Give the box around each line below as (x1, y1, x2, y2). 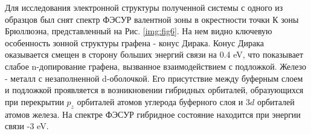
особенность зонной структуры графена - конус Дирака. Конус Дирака (5, 36, 265, 49)
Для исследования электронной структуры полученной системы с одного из (5, 1, 283, 13)
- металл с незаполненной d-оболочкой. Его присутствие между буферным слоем (5, 72, 303, 84)
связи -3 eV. (5, 120, 49, 132)
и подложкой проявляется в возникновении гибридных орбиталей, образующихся (5, 84, 304, 96)
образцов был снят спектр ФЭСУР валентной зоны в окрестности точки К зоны (5, 13, 299, 25)
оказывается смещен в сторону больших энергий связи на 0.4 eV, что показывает (5, 48, 304, 61)
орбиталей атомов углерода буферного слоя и (77, 95, 243, 108)
